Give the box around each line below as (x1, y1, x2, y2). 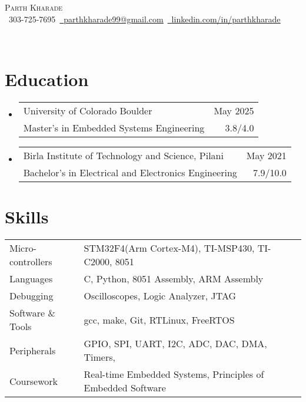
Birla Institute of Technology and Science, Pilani (23, 148, 224, 162)
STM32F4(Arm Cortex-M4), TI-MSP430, (84, 241, 255, 255)
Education (5, 67, 89, 91)
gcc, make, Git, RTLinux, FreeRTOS (84, 312, 235, 327)
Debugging (9, 289, 54, 303)
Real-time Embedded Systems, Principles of (84, 367, 264, 381)
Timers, (84, 350, 115, 364)
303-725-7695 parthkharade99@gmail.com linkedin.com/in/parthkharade (8, 12, 281, 25)
